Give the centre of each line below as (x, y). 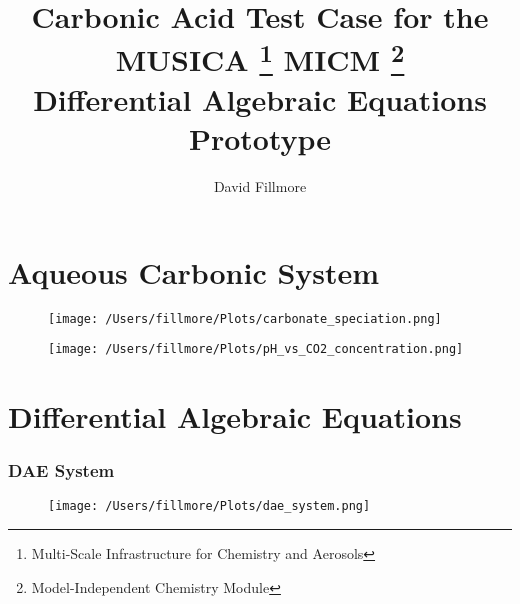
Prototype (260, 138)
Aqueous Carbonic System (194, 271)
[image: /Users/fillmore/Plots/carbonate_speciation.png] (245, 318)
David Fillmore (260, 186)
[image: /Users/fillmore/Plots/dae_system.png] (209, 506)
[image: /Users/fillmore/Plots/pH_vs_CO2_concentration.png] (256, 349)
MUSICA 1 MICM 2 (260, 57)
